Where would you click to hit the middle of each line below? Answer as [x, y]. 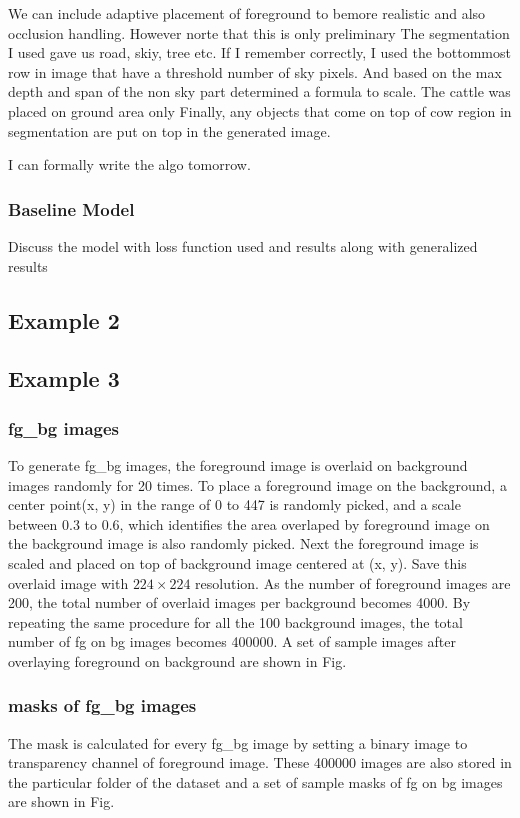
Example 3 [64, 378]
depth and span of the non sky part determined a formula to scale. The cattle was [259, 91]
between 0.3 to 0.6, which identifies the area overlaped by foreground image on [249, 523]
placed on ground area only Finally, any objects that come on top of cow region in [260, 110]
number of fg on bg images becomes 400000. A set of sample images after [232, 641]
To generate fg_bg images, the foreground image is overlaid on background [238, 464]
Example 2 [64, 319]
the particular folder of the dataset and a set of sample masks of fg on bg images [255, 781]
